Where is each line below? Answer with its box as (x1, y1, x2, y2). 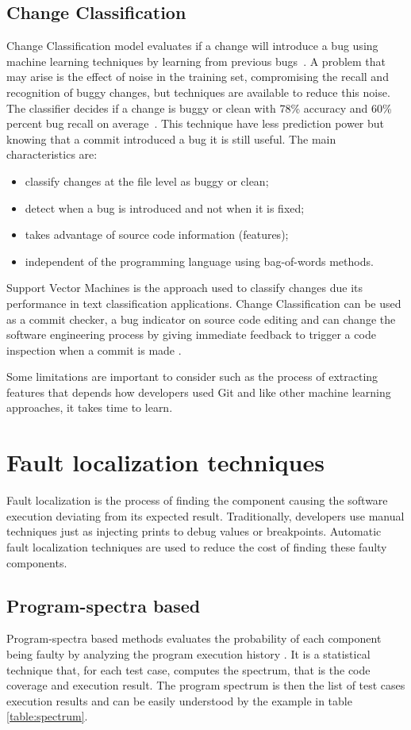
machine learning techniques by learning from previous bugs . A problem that (6, 52, 386, 69)
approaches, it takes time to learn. (6, 399, 173, 416)
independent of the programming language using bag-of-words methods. (25, 252, 374, 269)
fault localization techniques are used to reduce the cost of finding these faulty (6, 538, 387, 555)
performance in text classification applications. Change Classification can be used (6, 294, 401, 311)
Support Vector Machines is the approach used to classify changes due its (6, 279, 363, 296)
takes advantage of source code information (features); (25, 226, 289, 243)
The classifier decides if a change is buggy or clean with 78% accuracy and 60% (6, 99, 392, 116)
